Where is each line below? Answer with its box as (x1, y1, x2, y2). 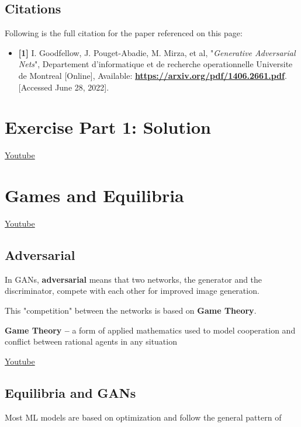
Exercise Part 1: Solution (5, 115, 211, 139)
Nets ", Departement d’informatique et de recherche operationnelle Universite (18, 58, 293, 70)
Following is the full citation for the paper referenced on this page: (5, 27, 243, 39)
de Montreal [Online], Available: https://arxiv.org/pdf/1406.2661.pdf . (18, 69, 287, 81)
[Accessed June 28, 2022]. (18, 81, 109, 93)
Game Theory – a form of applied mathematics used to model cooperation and (5, 324, 296, 336)
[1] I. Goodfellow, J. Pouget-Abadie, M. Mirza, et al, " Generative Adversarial (18, 46, 296, 58)
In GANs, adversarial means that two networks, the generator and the (5, 273, 262, 285)
